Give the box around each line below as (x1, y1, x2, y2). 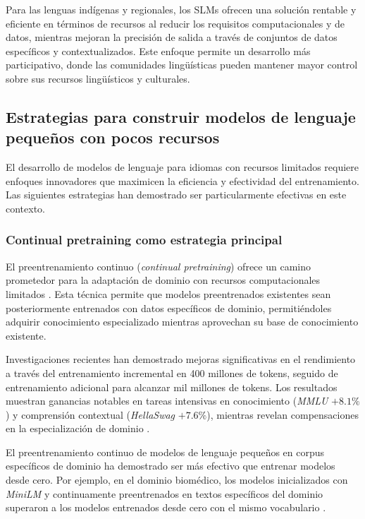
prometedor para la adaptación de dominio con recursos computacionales (6, 273, 321, 287)
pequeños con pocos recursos (6, 126, 220, 148)
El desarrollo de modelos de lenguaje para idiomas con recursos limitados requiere (6, 160, 359, 174)
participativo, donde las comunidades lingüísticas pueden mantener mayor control (6, 57, 358, 72)
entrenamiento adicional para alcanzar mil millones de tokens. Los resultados (6, 379, 338, 394)
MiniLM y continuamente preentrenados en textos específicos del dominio (6, 486, 323, 501)
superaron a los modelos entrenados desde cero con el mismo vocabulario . (6, 500, 326, 515)
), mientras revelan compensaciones (206, 407, 359, 422)
